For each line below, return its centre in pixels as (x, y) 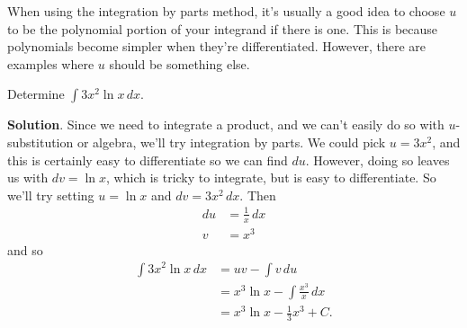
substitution (40, 142)
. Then (258, 195)
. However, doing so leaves (377, 160)
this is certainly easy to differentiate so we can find (148, 160)
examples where (51, 63)
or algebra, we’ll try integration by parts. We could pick (231, 142)
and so (25, 249)
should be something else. (180, 63)
